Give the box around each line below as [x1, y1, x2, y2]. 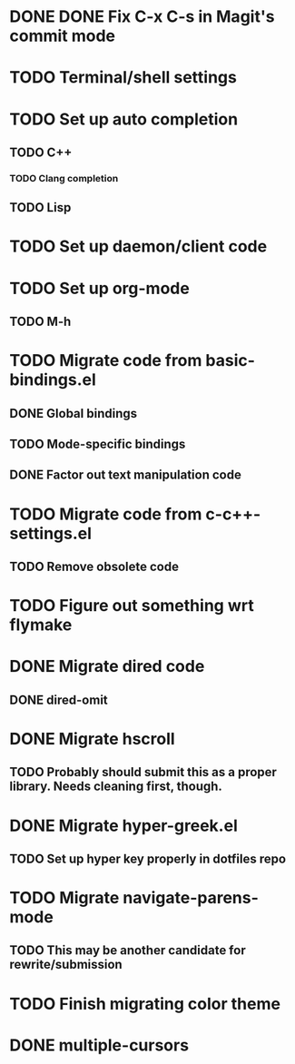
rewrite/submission [9, 957, 123, 972]
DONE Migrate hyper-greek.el [9, 815, 238, 836]
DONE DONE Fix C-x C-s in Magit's [9, 6, 275, 27]
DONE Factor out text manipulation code [9, 468, 242, 483]
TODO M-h [9, 314, 72, 330]
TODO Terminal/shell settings [9, 67, 238, 88]
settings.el [9, 523, 93, 544]
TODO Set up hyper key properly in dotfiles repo [9, 851, 287, 866]
